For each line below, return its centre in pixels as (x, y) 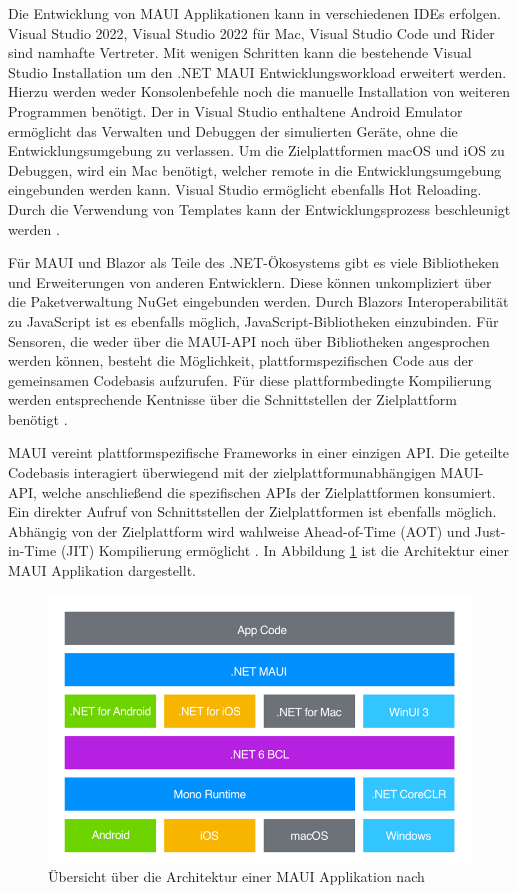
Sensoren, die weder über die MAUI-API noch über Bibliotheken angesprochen (249, 340)
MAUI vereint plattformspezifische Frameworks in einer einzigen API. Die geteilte (259, 452)
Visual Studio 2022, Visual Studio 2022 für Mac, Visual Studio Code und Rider (251, 32)
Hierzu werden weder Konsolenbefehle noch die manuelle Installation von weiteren (259, 91)
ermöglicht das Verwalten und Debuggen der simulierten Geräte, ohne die (233, 130)
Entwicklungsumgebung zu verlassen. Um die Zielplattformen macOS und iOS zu (256, 150)
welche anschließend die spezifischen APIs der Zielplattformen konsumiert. (268, 491)
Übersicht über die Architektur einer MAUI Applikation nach (236, 876)
